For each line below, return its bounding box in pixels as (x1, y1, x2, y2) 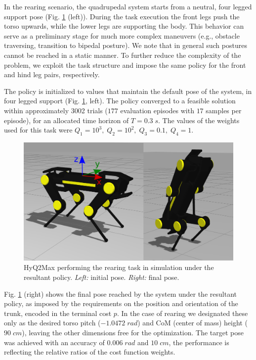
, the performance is (169, 337, 229, 347)
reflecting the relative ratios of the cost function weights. (4, 347, 175, 357)
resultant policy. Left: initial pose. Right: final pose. (24, 272, 179, 282)
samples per (206, 105, 242, 115)
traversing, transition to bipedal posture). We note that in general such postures (4, 40, 247, 50)
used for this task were (4, 125, 73, 135)
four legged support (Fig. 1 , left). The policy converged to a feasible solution (4, 95, 236, 106)
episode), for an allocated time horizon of (4, 115, 129, 125)
